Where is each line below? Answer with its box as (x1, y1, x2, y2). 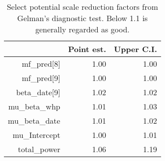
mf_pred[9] (22, 72, 60, 83)
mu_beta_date (8, 115, 60, 126)
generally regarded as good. (35, 24, 130, 35)
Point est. (68, 43, 106, 54)
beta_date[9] (16, 86, 60, 98)
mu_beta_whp (8, 101, 60, 112)
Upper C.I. (114, 43, 157, 54)
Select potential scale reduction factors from (6, 1, 158, 12)
